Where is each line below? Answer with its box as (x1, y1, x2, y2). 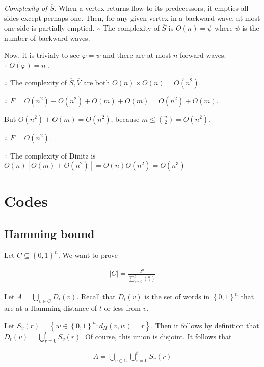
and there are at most (103, 49, 171, 60)
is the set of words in (144, 291, 210, 302)
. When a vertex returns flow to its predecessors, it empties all (54, 3, 249, 13)
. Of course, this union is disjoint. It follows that (81, 331, 232, 342)
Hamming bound (4, 225, 95, 241)
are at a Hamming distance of (4, 303, 97, 313)
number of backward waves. (4, 32, 90, 43)
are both (83, 76, 110, 87)
